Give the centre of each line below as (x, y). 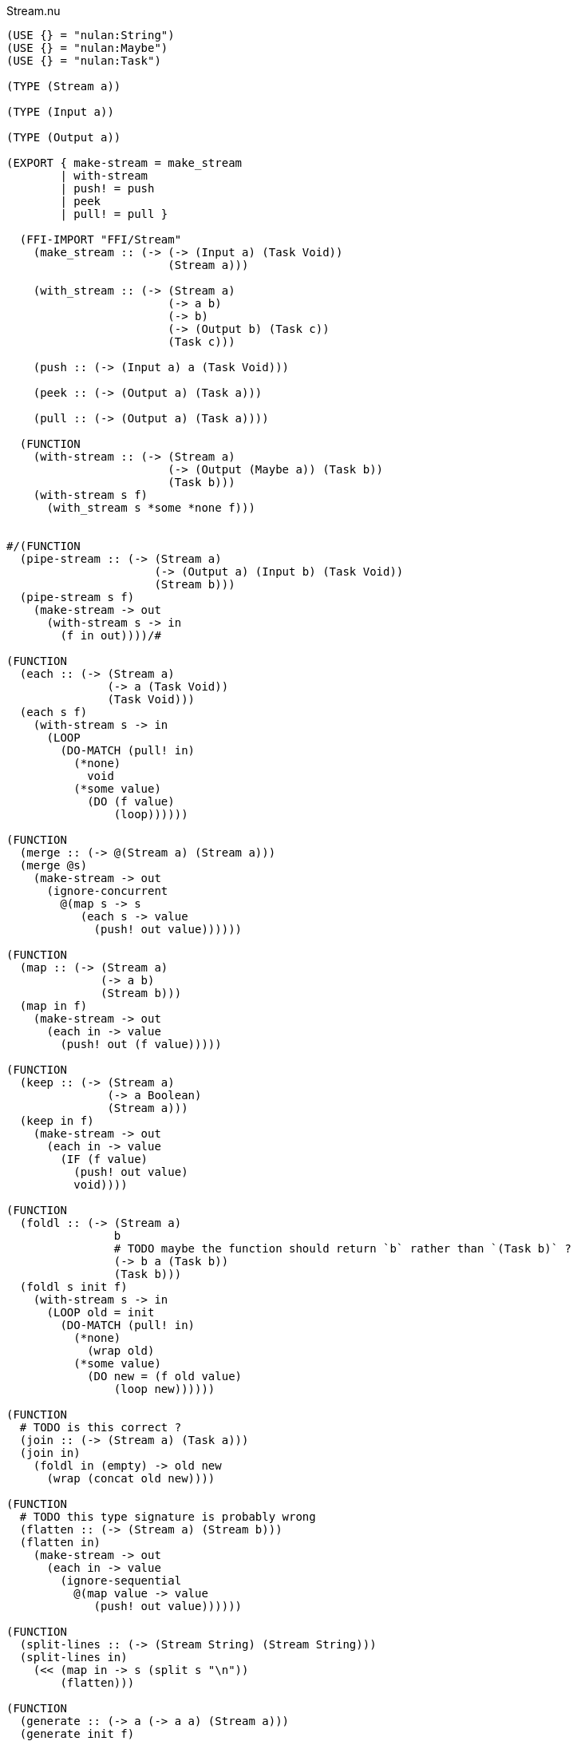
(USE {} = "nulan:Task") (84, 61)
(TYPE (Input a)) (60, 112)
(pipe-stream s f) (77, 597)
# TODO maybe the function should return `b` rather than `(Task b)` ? (343, 1248)
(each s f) (53, 712)
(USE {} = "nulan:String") (91, 35)
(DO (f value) (131, 801)
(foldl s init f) (73, 1287)
